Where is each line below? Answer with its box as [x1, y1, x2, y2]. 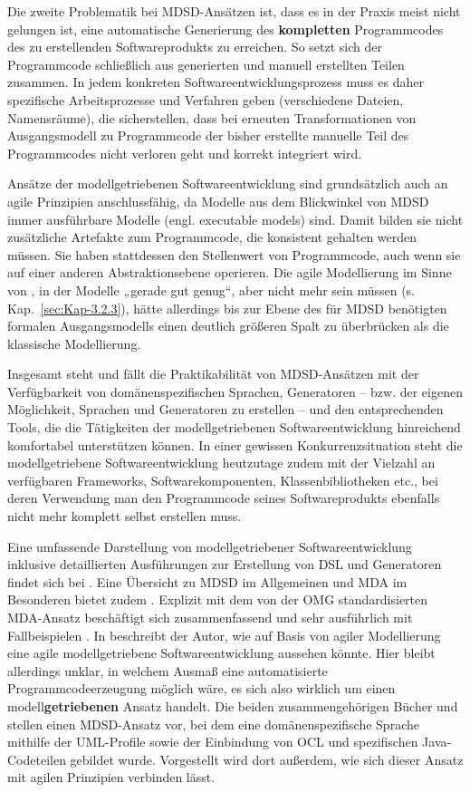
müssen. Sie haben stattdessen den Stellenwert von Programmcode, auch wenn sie [7, 245, 461, 264]
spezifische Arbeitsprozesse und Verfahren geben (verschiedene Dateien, [7, 90, 404, 109]
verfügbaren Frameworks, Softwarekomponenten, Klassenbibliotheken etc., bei [7, 470, 438, 489]
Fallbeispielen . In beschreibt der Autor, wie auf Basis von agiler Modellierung [7, 625, 441, 644]
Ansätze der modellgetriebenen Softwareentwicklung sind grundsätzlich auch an [7, 174, 448, 193]
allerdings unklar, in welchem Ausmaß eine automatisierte [7, 661, 328, 680]
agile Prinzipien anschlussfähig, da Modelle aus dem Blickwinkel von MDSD [7, 191, 429, 210]
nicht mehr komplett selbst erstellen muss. [7, 507, 242, 526]
